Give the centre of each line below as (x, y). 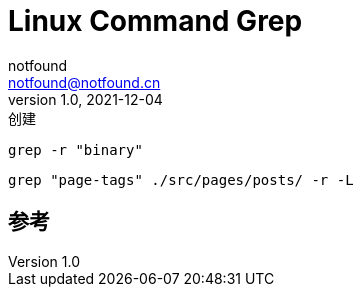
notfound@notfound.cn (84, 82)
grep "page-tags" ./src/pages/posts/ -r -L (181, 179)
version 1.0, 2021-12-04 (85, 99)
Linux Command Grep (155, 21)
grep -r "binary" (75, 149)
